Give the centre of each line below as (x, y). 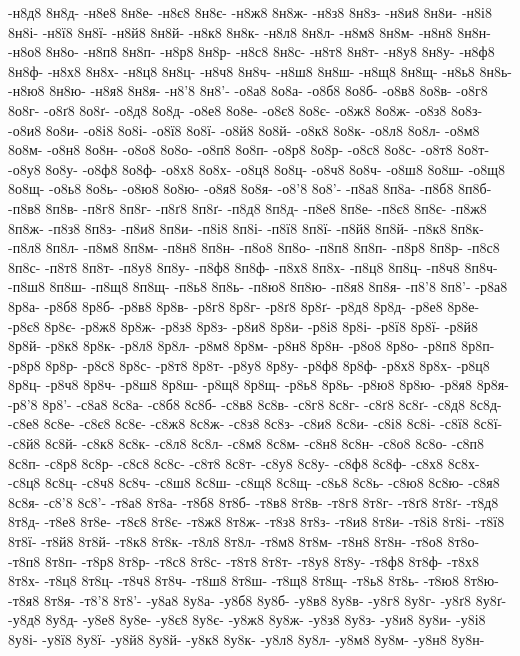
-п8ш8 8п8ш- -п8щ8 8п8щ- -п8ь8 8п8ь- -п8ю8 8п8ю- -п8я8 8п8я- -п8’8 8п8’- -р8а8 (258, 286)
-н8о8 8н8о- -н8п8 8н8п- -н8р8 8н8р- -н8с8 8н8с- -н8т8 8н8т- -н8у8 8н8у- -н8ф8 (251, 51)
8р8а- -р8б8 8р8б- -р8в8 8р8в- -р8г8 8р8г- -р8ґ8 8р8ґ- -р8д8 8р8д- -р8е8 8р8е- (244, 305)
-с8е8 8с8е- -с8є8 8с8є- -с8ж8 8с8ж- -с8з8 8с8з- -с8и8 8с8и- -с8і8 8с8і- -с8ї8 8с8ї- (255, 423)
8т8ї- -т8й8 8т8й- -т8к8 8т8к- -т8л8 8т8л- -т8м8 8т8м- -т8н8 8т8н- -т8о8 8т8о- (244, 541)
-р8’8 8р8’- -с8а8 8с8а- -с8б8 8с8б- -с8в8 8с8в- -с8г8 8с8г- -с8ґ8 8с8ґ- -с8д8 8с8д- (255, 403)
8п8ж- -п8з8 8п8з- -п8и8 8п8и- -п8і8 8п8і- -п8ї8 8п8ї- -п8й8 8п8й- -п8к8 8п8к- (246, 227)
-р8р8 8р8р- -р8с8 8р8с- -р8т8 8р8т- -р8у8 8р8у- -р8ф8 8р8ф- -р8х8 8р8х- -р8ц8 (249, 364)
